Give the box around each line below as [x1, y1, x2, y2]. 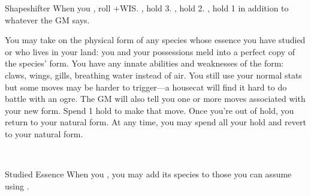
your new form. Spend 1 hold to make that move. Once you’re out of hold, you [5, 104, 294, 116]
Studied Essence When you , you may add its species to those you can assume [5, 168, 292, 180]
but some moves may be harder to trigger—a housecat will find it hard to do [5, 80, 287, 93]
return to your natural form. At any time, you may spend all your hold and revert [5, 116, 306, 128]
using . [5, 179, 29, 192]
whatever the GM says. [5, 13, 90, 26]
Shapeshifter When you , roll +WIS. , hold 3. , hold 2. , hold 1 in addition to [5, 2, 289, 14]
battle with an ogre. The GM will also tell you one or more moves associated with [5, 92, 306, 105]
